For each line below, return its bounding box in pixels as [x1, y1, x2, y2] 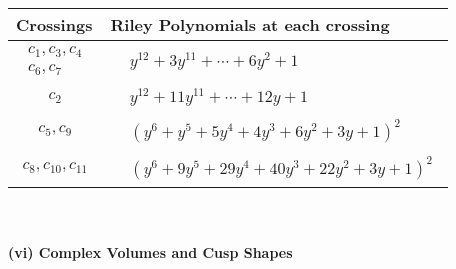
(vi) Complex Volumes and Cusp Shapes [8, 242, 293, 263]
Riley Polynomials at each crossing [110, 13, 390, 36]
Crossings [16, 13, 93, 36]
